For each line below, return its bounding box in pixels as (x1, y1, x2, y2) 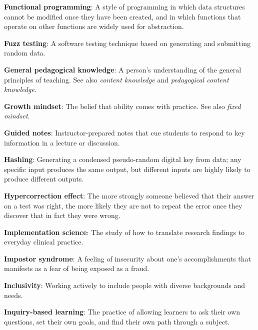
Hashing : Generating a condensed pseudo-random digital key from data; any (4, 154, 241, 164)
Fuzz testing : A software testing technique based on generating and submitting (4, 37, 251, 48)
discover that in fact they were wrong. (4, 210, 120, 220)
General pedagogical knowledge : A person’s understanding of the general (4, 64, 241, 74)
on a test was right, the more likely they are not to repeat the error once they (4, 200, 242, 210)
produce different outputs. (4, 173, 84, 184)
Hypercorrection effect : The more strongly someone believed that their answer (4, 190, 254, 200)
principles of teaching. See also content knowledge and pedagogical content (4, 74, 229, 84)
